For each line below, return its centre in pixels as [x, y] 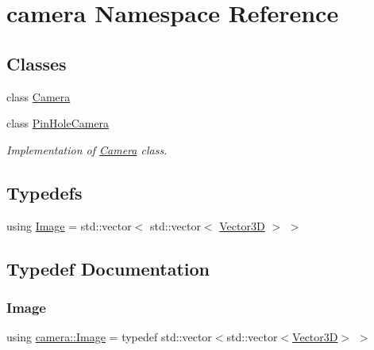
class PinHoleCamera [58, 123]
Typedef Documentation [108, 268]
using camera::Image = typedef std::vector [109, 337]
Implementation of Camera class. [87, 149]
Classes [37, 63]
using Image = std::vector [69, 225]
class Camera [39, 96]
